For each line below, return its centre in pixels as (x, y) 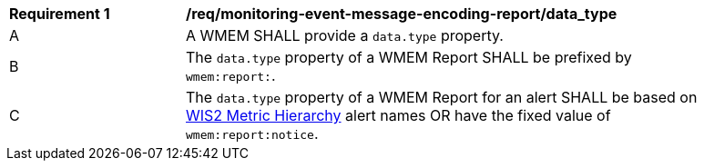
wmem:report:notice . (252, 133)
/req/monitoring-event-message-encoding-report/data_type (402, 14)
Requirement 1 (60, 14)
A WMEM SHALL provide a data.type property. (345, 35)
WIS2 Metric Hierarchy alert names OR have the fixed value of (398, 115)
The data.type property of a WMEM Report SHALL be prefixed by (409, 57)
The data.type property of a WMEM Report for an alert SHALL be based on (442, 97)
